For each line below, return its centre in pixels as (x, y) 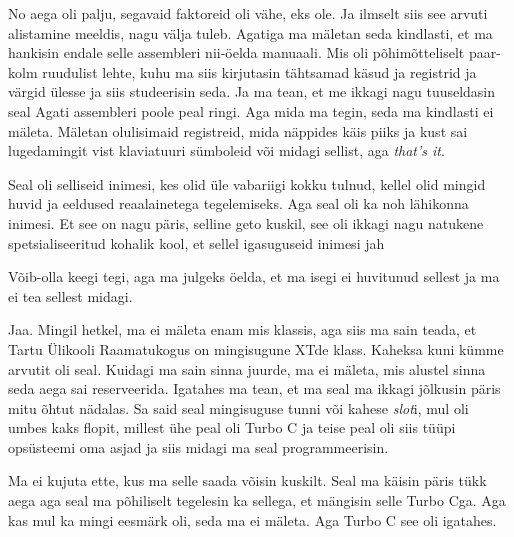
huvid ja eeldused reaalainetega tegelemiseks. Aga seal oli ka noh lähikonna (238, 203)
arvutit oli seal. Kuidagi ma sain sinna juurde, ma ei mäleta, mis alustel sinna (247, 368)
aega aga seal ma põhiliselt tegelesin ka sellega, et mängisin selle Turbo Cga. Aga (257, 500)
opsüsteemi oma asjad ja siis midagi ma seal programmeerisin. (198, 446)
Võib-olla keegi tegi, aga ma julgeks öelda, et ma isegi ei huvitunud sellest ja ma (254, 276)
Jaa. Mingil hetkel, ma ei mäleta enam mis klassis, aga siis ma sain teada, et (242, 329)
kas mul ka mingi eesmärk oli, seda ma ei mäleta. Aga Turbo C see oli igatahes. (252, 519)
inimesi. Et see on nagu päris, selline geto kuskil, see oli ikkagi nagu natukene (246, 222)
